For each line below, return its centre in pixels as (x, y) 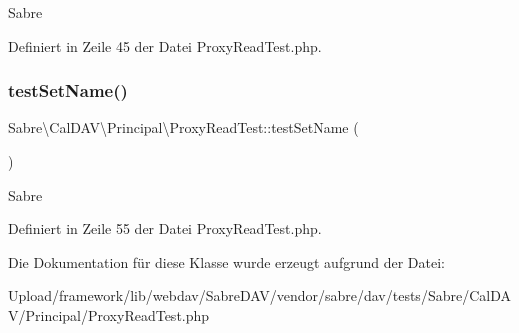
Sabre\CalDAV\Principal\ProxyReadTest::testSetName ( (183, 127)
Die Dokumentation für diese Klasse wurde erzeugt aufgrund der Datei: (226, 261)
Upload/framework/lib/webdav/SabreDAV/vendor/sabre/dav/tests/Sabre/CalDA (259, 295)
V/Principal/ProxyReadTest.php (109, 314)
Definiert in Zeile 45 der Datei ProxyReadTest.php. (165, 45)
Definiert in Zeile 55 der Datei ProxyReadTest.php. (165, 228)
